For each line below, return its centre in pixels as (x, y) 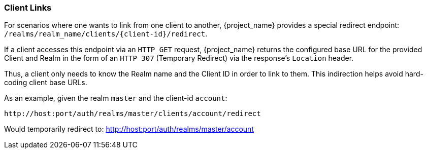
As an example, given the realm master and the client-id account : (116, 98)
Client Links (28, 8)
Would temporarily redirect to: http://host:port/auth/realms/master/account (129, 129)
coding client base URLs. (46, 83)
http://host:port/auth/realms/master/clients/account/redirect (133, 114)
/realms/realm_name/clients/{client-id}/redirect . (106, 34)
